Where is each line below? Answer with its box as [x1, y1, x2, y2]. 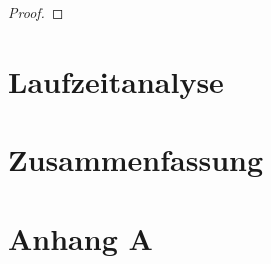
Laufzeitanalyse [8, 60, 224, 101]
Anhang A [8, 217, 153, 258]
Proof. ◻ [8, 2, 64, 22]
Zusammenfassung [8, 139, 264, 180]
